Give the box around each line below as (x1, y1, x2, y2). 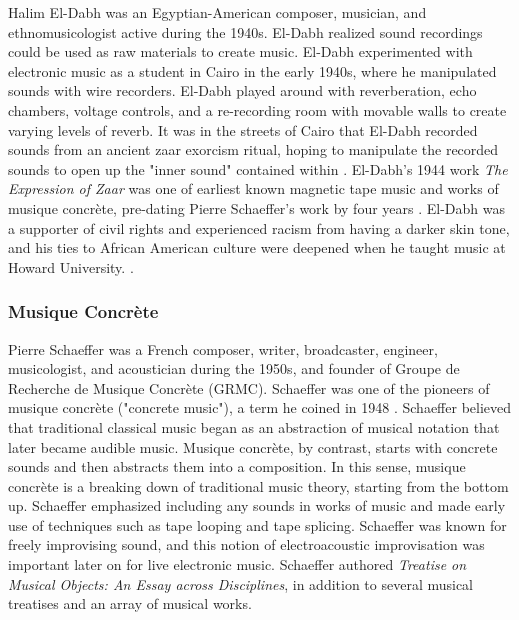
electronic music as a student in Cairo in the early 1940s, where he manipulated (8, 60, 497, 81)
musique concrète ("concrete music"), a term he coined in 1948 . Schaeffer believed (8, 397, 512, 418)
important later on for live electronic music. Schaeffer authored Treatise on (8, 554, 467, 575)
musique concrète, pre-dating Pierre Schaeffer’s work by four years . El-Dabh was (8, 197, 506, 218)
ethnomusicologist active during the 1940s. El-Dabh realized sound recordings (8, 21, 483, 42)
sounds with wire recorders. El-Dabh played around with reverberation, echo (8, 80, 477, 101)
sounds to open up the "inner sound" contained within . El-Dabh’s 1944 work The (8, 158, 508, 179)
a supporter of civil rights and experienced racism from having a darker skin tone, (8, 217, 510, 238)
